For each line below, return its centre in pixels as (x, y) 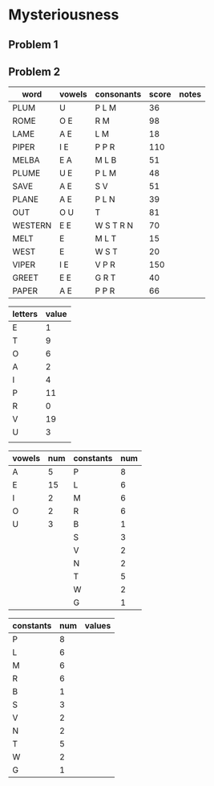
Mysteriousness (64, 15)
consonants (118, 94)
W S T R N (114, 225)
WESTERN (32, 225)
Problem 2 (34, 71)
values (98, 626)
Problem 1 (33, 45)
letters (25, 314)
